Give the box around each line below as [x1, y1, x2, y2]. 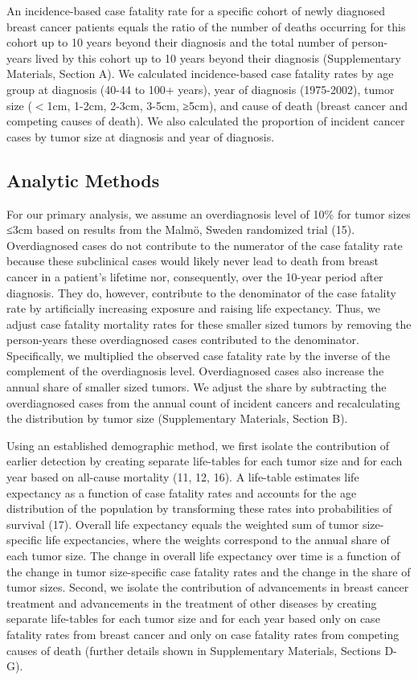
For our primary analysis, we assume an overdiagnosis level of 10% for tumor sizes [6, 205, 411, 222]
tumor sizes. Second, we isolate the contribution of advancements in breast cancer [6, 579, 409, 596]
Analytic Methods [6, 167, 160, 192]
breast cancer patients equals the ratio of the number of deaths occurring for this [6, 18, 406, 35]
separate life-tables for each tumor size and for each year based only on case [6, 610, 380, 627]
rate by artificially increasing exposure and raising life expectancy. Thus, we [6, 300, 380, 317]
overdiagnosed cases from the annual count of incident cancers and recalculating [6, 394, 400, 411]
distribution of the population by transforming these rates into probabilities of [6, 500, 392, 517]
